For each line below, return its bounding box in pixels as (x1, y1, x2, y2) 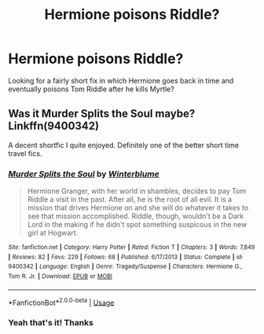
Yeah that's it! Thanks (8, 317, 94, 328)
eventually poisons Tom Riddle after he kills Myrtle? (8, 84, 174, 94)
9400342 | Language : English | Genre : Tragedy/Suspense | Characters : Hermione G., (8, 262, 243, 271)
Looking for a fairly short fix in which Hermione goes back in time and (8, 76, 234, 85)
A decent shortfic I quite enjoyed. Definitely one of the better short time (8, 140, 240, 150)
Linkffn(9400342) (8, 120, 100, 133)
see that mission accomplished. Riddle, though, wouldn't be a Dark (27, 211, 244, 221)
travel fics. (8, 148, 42, 158)
